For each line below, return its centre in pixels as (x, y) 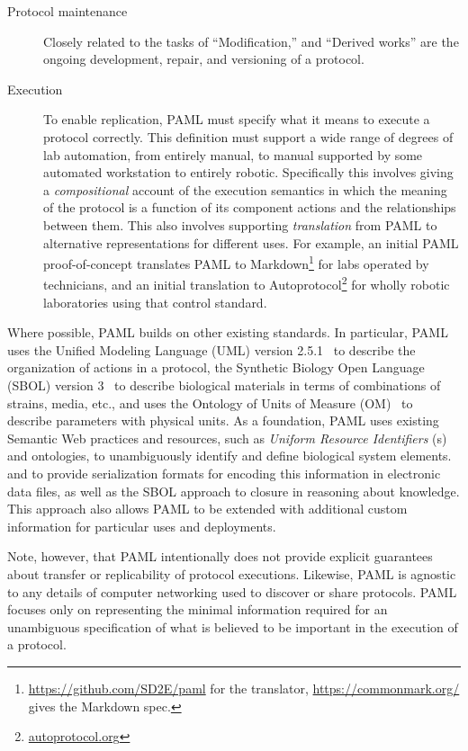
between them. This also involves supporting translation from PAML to (240, 224)
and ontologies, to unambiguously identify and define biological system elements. (229, 456)
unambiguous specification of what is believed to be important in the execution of (233, 626)
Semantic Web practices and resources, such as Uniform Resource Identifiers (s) (227, 438)
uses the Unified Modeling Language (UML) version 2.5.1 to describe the (211, 349)
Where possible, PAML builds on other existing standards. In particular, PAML (228, 332)
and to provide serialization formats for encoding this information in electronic (224, 473)
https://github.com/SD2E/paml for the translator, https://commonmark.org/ (244, 688)
